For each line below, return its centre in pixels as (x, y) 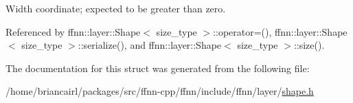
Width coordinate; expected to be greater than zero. (116, 8)
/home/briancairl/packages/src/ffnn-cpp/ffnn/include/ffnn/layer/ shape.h (160, 91)
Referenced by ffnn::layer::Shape (73, 31)
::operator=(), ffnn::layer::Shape (280, 31)
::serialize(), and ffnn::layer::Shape (150, 45)
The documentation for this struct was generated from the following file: (158, 68)
